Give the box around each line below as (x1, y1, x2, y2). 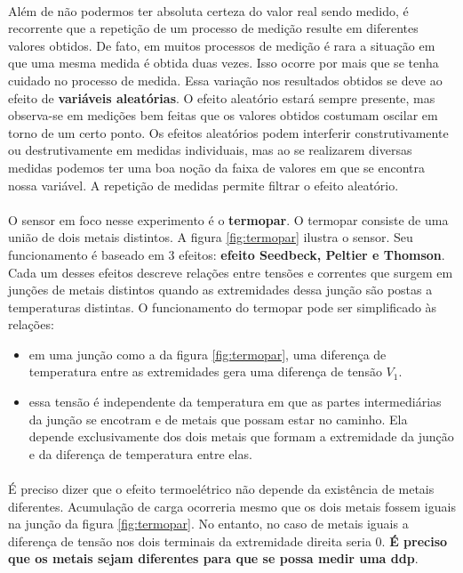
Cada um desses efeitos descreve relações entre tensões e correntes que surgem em (8, 262, 453, 281)
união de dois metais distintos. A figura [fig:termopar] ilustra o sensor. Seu (8, 228, 413, 246)
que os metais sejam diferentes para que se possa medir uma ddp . (8, 549, 419, 568)
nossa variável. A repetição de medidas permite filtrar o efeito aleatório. (8, 175, 399, 194)
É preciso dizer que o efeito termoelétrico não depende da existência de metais (8, 480, 435, 498)
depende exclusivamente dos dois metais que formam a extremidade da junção (28, 427, 454, 446)
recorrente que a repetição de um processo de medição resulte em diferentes (8, 19, 419, 37)
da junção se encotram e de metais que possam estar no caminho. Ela (28, 409, 408, 428)
